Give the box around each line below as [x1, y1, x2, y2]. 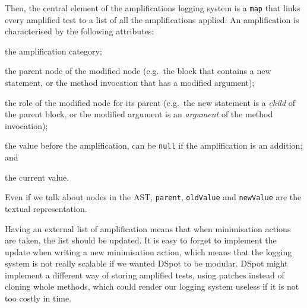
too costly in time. [5, 292, 72, 304]
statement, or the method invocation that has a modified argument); [5, 76, 255, 89]
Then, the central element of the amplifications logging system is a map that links [5, 2, 300, 14]
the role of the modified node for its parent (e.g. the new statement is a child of [5, 96, 296, 108]
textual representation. [5, 202, 87, 214]
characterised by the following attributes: [5, 25, 154, 37]
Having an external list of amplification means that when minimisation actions [5, 222, 291, 235]
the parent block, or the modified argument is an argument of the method [5, 108, 273, 120]
